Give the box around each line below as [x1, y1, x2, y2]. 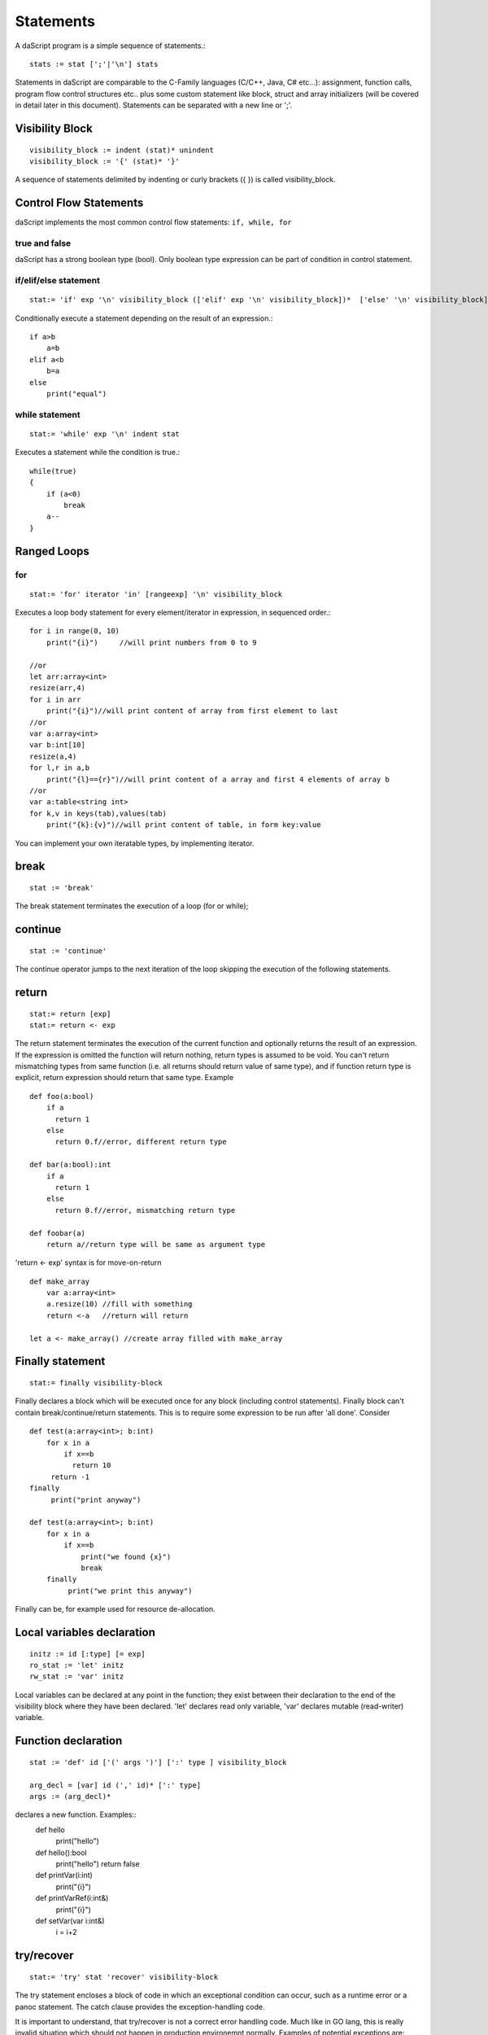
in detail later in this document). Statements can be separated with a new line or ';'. [15, 100, 293, 110]
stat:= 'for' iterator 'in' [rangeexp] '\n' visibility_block [29, 589, 283, 598]
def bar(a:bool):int [29, 1160, 111, 1170]
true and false [15, 237, 72, 248]
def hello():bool [35, 1848, 87, 1858]
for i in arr [29, 694, 81, 704]
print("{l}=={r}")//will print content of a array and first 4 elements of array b [46, 774, 390, 784]
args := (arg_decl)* [29, 1792, 111, 1801]
